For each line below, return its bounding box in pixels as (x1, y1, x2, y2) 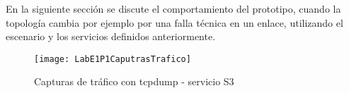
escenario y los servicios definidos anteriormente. (6, 29, 216, 44)
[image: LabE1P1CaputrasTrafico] (34, 54, 191, 64)
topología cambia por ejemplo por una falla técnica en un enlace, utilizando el (6, 15, 343, 30)
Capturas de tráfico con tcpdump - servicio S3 (34, 74, 234, 89)
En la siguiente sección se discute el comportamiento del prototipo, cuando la (6, 1, 341, 15)
